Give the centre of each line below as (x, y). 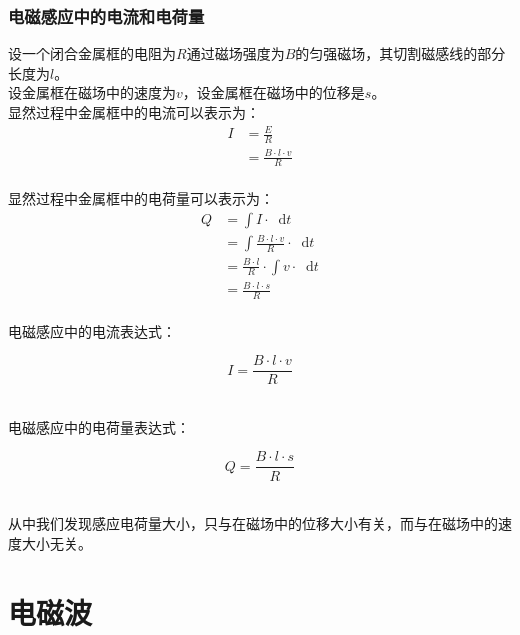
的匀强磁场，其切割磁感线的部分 (400, 53)
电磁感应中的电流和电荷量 (106, 15)
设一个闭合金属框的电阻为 (92, 53)
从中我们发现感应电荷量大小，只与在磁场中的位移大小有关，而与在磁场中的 (253, 523)
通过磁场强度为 (235, 53)
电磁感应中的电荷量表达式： (99, 426)
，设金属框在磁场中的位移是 (273, 92)
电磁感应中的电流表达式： (92, 330)
